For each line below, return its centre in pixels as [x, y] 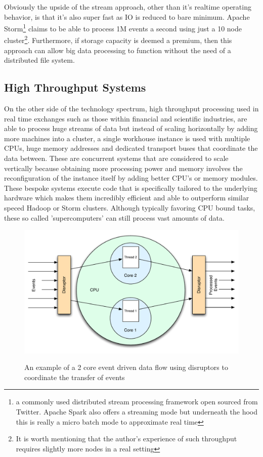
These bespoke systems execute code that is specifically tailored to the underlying [131, 188]
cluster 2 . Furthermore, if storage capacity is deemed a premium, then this [118, 39]
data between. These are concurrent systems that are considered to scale [116, 158]
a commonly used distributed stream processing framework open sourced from [137, 402]
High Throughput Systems [75, 87]
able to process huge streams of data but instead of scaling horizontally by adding [131, 128]
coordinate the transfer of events [75, 377]
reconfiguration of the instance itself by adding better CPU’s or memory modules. [131, 178]
